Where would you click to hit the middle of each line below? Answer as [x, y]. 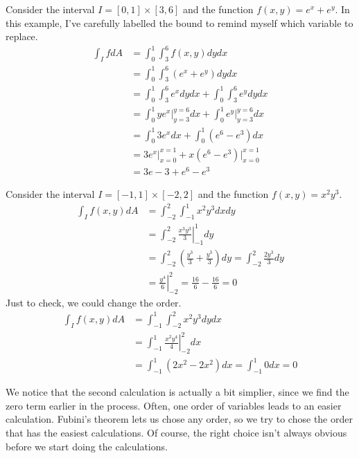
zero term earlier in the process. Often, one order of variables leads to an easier [174, 405]
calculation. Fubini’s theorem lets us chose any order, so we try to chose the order [179, 419]
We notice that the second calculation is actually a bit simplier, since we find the [177, 392]
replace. [22, 36]
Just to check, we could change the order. [94, 302]
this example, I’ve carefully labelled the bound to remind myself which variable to [179, 22]
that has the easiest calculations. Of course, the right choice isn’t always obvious [176, 433]
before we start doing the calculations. [87, 446]
